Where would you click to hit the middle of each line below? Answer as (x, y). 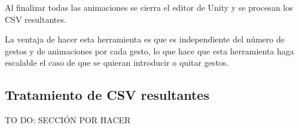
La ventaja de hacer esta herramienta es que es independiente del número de (145, 39)
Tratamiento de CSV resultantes (107, 95)
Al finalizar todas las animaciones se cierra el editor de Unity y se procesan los (149, 7)
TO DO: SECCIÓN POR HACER (68, 120)
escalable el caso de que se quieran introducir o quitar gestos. (117, 63)
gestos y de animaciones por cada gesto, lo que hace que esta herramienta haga (149, 51)
